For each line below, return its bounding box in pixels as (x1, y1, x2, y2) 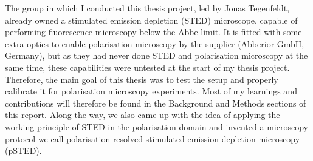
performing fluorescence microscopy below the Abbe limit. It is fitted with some (5, 25, 302, 38)
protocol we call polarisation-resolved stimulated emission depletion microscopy (5, 132, 300, 145)
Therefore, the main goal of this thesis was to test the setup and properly (5, 73, 278, 85)
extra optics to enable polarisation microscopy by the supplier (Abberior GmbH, (5, 37, 304, 50)
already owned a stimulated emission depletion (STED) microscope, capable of (5, 13, 298, 26)
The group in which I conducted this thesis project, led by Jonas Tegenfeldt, (5, 2, 290, 14)
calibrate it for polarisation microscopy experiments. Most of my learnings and (5, 85, 297, 97)
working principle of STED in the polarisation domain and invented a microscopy (5, 120, 308, 133)
